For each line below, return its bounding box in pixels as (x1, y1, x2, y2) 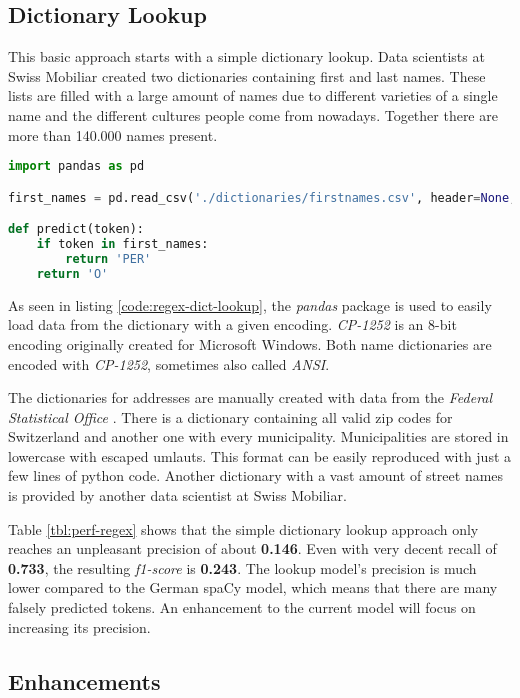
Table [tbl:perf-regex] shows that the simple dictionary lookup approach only (8, 518, 479, 539)
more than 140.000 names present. (8, 124, 218, 145)
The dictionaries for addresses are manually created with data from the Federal (8, 387, 493, 408)
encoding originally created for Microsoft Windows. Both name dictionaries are (8, 333, 492, 354)
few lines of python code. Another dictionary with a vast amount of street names (8, 465, 504, 486)
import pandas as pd (8, 159, 145, 174)
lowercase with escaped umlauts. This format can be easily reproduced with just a (8, 445, 512, 466)
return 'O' (36, 266, 109, 281)
